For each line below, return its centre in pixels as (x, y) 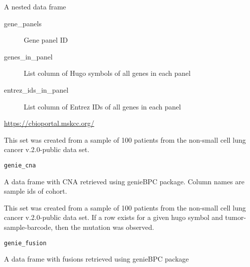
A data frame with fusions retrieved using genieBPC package (97, 259)
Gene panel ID (46, 40)
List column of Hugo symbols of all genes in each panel (107, 73)
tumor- (235, 217)
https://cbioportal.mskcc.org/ (49, 123)
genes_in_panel (28, 56)
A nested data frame (35, 6)
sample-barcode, (28, 227)
